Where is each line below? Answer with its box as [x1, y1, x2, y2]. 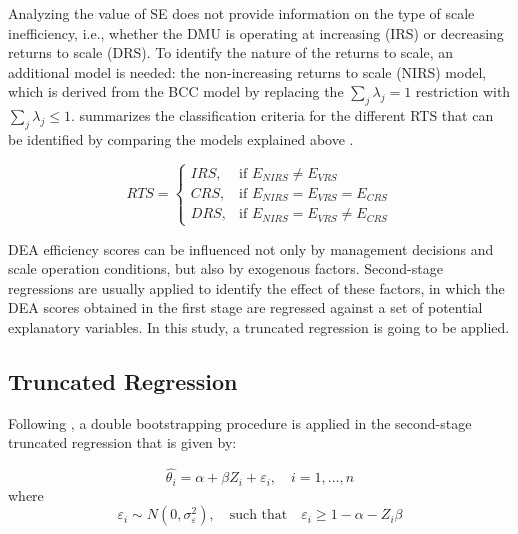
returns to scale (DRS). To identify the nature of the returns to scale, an [8, 42, 454, 63]
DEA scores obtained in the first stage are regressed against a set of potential [8, 297, 483, 318]
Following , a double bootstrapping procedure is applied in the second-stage [8, 412, 472, 433]
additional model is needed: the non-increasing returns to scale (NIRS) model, [8, 61, 487, 82]
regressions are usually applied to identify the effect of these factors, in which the [8, 277, 505, 298]
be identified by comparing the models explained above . [8, 128, 354, 149]
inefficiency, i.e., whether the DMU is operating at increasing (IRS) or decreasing [8, 22, 504, 43]
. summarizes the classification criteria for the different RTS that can [70, 105, 494, 126]
